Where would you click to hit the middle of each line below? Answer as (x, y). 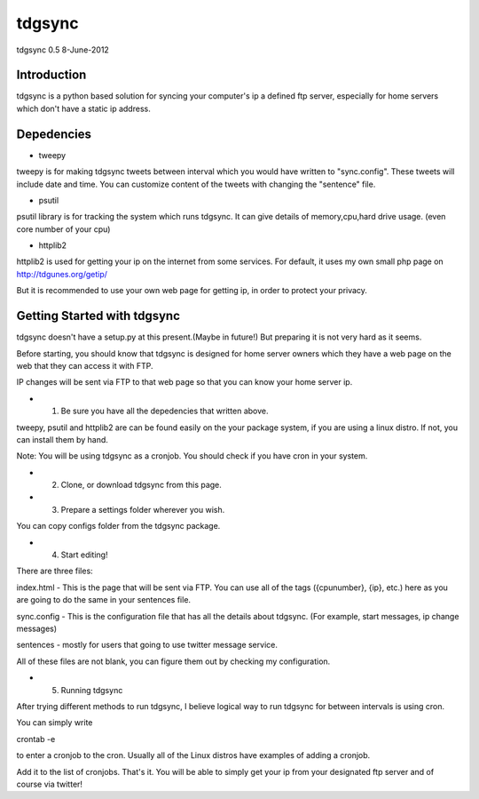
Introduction (51, 75)
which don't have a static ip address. (83, 108)
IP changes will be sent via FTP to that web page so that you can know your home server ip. (185, 382)
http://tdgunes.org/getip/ (62, 274)
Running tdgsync (92, 690)
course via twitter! (50, 784)
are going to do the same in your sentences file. (103, 600)
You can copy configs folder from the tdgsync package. (118, 526)
